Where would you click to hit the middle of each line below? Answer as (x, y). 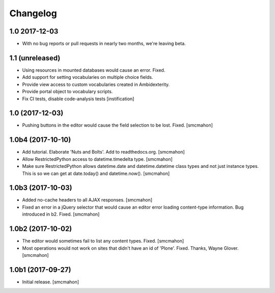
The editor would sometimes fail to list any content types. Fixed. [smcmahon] (103, 241)
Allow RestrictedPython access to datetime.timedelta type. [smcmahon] (97, 159)
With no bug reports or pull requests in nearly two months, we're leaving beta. (104, 44)
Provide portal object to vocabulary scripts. (67, 92)
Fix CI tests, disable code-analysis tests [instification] (78, 99)
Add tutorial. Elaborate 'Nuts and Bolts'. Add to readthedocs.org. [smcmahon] (104, 152)
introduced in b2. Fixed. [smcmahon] (61, 214)
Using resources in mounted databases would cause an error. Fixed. (94, 70)
